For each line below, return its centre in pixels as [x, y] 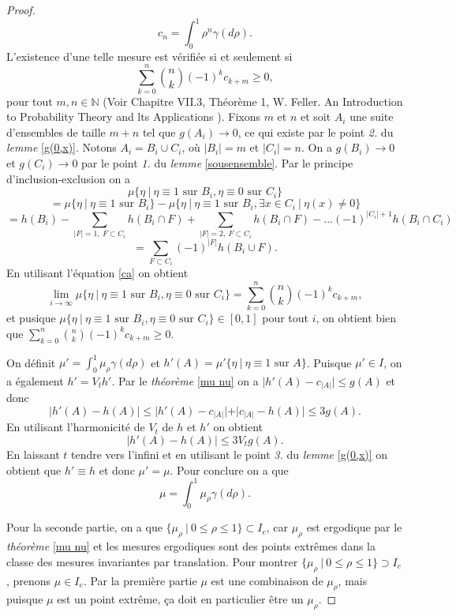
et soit [316, 116]
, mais [353, 580]
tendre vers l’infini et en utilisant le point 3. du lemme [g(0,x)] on [230, 454]
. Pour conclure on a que [229, 470]
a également [35, 380]
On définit [31, 362]
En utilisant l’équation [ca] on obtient [97, 273]
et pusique [31, 318]
